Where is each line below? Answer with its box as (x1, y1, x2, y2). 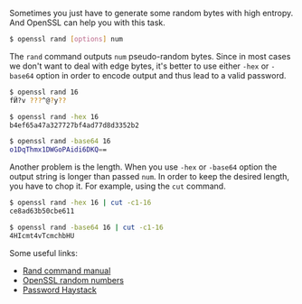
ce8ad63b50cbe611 (9, 207, 75, 216)
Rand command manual (22, 265, 111, 276)
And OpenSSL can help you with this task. (9, 17, 165, 28)
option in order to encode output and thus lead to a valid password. (35, 69, 287, 80)
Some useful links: (9, 247, 79, 258)
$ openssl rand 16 (9, 88, 79, 97)
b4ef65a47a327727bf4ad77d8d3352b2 (9, 121, 140, 130)
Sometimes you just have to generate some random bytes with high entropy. (9, 8, 294, 18)
